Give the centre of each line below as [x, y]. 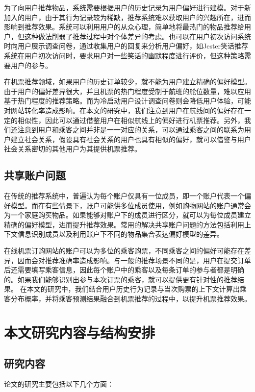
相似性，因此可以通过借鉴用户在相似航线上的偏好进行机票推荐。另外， [131, 120]
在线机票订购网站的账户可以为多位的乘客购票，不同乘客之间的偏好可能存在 [124, 251]
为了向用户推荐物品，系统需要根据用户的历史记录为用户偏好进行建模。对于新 [127, 7]
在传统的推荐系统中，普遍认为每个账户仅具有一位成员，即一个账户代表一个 [124, 196]
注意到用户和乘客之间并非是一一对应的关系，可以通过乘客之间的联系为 [131, 130]
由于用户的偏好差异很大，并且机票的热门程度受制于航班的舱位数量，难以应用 [127, 91]
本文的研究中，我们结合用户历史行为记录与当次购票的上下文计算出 [133, 289]
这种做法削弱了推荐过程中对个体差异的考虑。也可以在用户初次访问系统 [138, 36]
